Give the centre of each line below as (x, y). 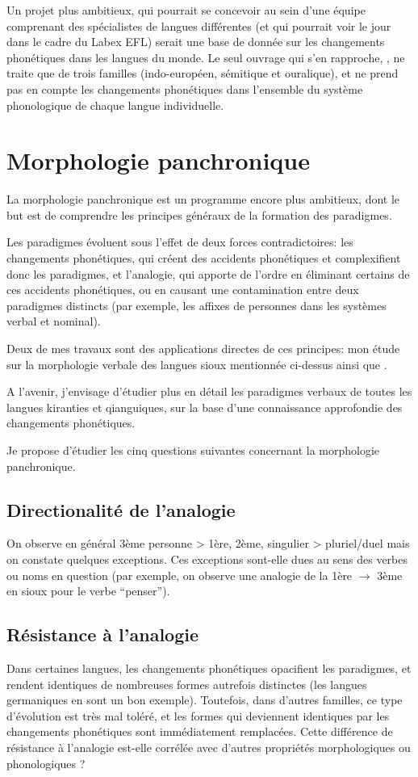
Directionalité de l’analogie (121, 509)
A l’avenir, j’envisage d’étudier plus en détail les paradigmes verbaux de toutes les (209, 391)
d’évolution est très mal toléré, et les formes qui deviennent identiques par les (198, 715)
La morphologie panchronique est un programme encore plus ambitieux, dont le (203, 199)
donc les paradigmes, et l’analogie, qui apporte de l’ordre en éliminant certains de (208, 273)
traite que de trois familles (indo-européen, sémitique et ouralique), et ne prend (203, 73)
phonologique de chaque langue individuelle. (115, 105)
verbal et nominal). (54, 321)
